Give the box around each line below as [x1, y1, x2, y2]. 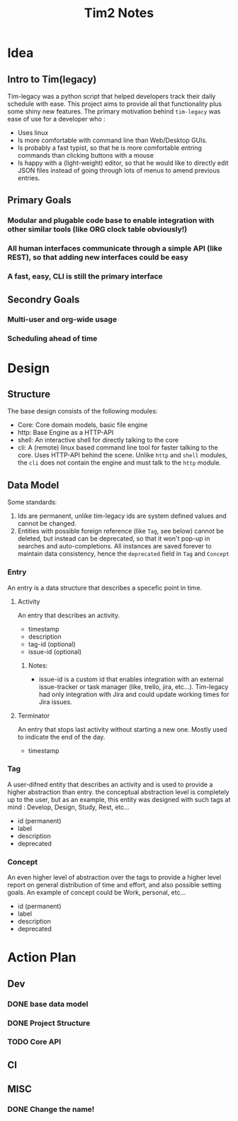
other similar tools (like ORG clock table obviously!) [7, 224, 188, 234]
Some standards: [7, 498, 57, 507]
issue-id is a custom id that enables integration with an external [38, 675, 225, 683]
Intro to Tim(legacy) [7, 73, 97, 85]
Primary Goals [7, 194, 72, 207]
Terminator [17, 711, 50, 720]
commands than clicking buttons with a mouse [17, 151, 154, 159]
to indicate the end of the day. [17, 732, 106, 741]
